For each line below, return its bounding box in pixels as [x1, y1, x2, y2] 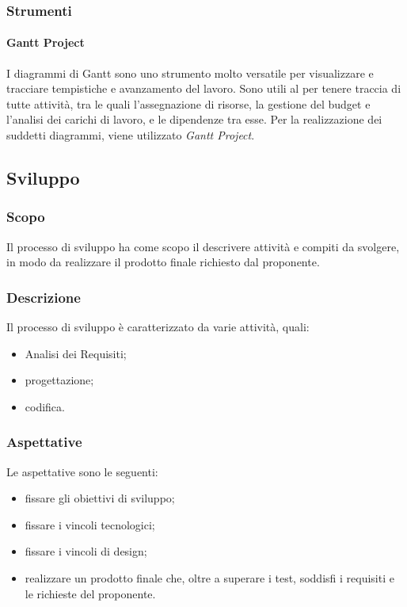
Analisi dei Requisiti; [25, 345, 127, 361]
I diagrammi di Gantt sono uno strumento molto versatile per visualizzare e [6, 64, 374, 81]
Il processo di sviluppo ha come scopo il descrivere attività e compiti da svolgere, [6, 238, 400, 254]
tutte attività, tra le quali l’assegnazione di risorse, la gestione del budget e [6, 95, 371, 112]
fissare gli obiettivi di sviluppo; [25, 490, 175, 506]
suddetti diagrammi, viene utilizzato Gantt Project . [6, 127, 255, 143]
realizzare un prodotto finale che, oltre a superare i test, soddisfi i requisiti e [25, 569, 394, 586]
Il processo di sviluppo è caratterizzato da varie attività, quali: [6, 319, 310, 335]
